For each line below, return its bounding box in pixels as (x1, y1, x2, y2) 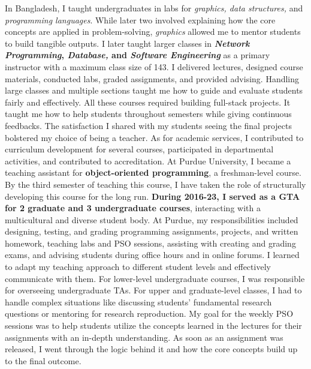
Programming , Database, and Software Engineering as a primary (5, 49, 270, 61)
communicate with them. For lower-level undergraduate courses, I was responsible (5, 272, 305, 284)
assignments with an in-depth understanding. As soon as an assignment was (5, 331, 283, 343)
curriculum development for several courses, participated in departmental (5, 143, 274, 155)
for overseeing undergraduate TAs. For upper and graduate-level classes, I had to (5, 284, 302, 296)
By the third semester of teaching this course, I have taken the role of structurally (5, 178, 306, 190)
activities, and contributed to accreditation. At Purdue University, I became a (5, 154, 291, 167)
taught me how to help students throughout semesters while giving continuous (5, 107, 292, 120)
